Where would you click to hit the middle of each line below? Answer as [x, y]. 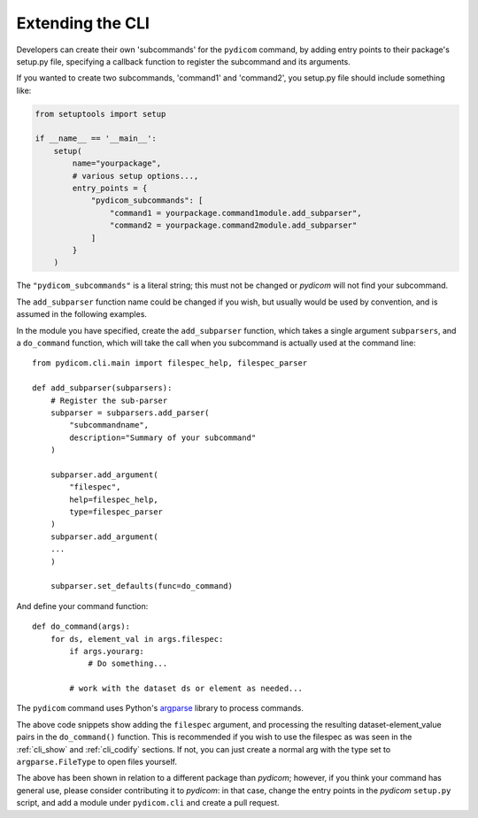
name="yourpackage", [117, 163]
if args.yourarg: [107, 651]
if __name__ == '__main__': [96, 139]
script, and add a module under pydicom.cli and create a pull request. [148, 803]
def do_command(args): [81, 627]
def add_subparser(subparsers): [102, 388]
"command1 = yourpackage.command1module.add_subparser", [235, 213]
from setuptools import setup [100, 114]
